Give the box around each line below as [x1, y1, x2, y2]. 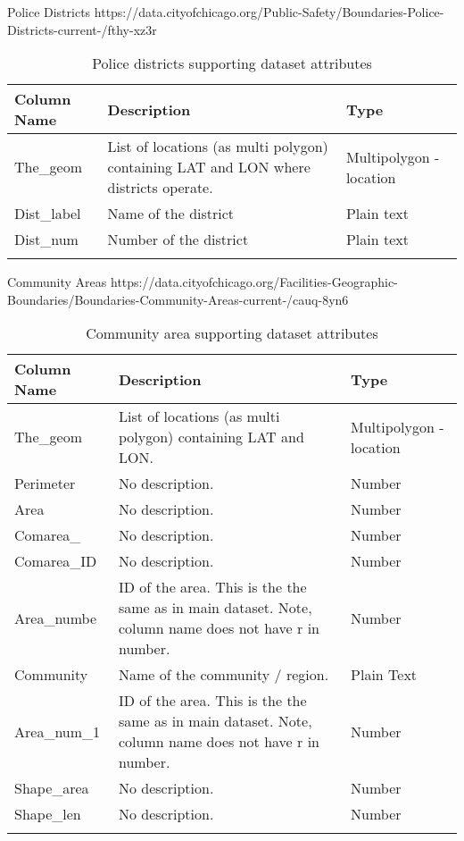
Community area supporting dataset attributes [86, 323, 378, 344]
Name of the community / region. [118, 664, 329, 685]
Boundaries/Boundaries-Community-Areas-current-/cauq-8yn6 [7, 290, 349, 308]
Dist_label [14, 203, 81, 224]
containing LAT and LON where [107, 156, 311, 178]
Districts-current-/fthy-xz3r [7, 20, 157, 38]
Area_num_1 [14, 720, 101, 742]
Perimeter [14, 473, 76, 494]
